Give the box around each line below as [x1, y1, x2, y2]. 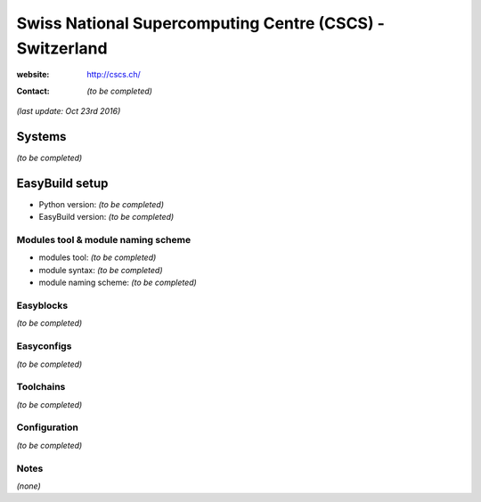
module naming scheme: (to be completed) [38, 277, 198, 288]
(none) [16, 481, 42, 491]
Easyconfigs [16, 340, 72, 352]
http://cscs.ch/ [86, 69, 142, 80]
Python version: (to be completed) [38, 198, 165, 209]
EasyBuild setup [16, 175, 109, 190]
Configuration [16, 421, 79, 433]
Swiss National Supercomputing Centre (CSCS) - [16, 13, 385, 33]
